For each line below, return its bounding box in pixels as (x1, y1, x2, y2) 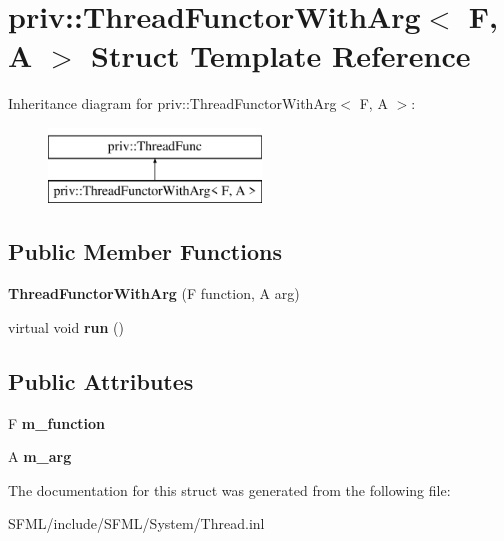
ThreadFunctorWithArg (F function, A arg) (8, 283, 300, 304)
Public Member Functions (8, 236, 282, 267)
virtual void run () (8, 316, 124, 337)
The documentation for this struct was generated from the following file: (8, 479, 451, 500)
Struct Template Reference (91, 35, 471, 76)
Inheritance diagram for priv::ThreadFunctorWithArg (8, 93, 337, 114)
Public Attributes (8, 365, 194, 396)
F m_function (8, 412, 106, 433)
